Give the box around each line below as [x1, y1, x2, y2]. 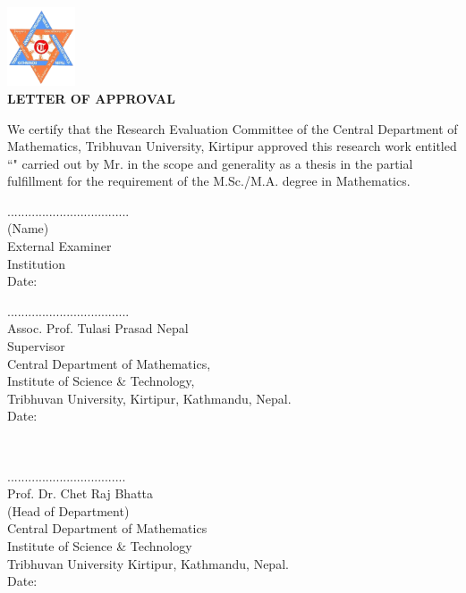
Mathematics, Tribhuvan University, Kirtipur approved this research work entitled [7, 137, 457, 155]
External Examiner [7, 237, 112, 255]
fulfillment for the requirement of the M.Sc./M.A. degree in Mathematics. [7, 171, 411, 190]
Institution [7, 254, 66, 272]
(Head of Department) [7, 501, 130, 520]
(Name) [7, 219, 49, 238]
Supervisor [7, 337, 65, 355]
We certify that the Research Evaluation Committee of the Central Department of [7, 119, 458, 138]
